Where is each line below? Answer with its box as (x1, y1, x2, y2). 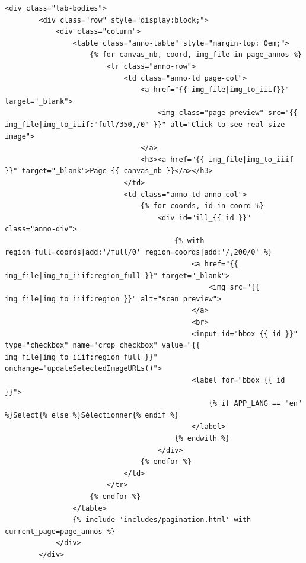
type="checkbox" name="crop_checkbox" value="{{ (5, 341, 200, 350)
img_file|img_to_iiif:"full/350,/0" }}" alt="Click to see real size (5, 120, 285, 129)
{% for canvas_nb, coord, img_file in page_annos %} (90, 50, 302, 59)
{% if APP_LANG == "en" (208, 399, 302, 408)
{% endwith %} (174, 434, 230, 443)
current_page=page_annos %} (5, 527, 116, 536)
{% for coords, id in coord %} (141, 202, 264, 211)
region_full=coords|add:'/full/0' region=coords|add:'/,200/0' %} (5, 248, 273, 257)
